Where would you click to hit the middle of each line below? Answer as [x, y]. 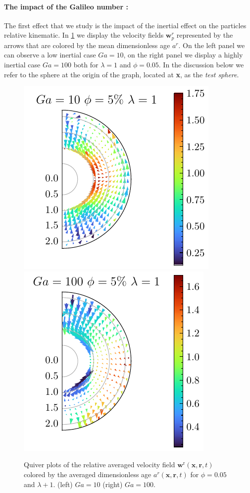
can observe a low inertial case [50, 55]
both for [86, 65]
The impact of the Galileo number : [66, 6]
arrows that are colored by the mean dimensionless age [87, 45]
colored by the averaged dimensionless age [88, 474]
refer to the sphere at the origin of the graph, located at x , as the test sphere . [122, 74]
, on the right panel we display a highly [183, 55]
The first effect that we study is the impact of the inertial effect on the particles [125, 25]
